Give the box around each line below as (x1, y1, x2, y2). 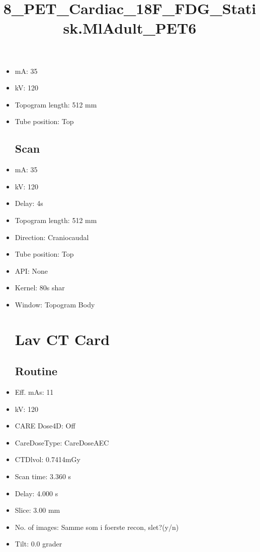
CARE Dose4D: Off (15, 420, 75, 431)
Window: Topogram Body (15, 299, 95, 309)
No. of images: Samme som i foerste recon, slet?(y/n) (15, 521, 179, 532)
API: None (15, 265, 48, 276)
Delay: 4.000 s (15, 488, 58, 498)
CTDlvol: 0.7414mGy (15, 454, 80, 465)
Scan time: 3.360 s (15, 471, 71, 482)
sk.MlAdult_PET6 (63, 18, 197, 38)
